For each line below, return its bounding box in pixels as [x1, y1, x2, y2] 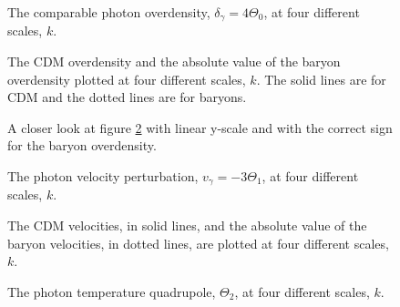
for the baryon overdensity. [7, 136, 157, 155]
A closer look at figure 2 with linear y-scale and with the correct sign [7, 118, 393, 137]
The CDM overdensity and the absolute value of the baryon [7, 52, 341, 71]
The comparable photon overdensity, [7, 3, 210, 21]
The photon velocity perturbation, [7, 167, 199, 186]
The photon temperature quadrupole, [7, 281, 216, 301]
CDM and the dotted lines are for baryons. [7, 87, 247, 107]
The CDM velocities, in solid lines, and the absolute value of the [7, 216, 367, 235]
